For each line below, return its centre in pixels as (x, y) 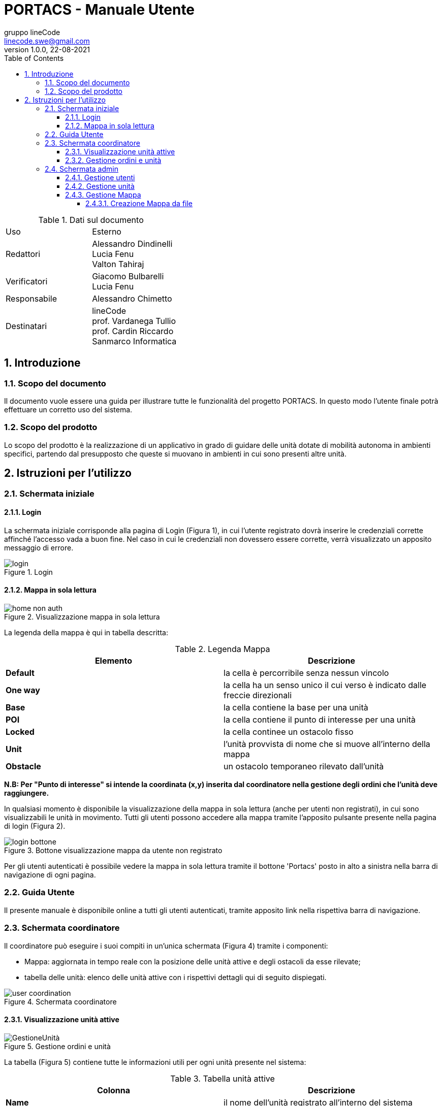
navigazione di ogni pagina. (50, 875)
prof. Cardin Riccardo (133, 331)
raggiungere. (27, 793)
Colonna (113, 1090)
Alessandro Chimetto (132, 298)
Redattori (23, 254)
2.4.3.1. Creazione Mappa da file (139, 203)
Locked (20, 732)
